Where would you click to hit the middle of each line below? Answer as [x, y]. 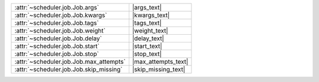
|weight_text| [150, 31]
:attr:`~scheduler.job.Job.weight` [60, 31]
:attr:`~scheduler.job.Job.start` [57, 46]
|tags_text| [147, 23]
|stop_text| [147, 54]
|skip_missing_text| [159, 69]
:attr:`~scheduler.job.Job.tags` [57, 23]
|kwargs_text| [151, 15]
